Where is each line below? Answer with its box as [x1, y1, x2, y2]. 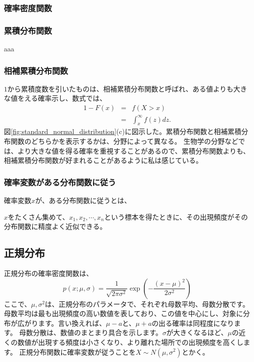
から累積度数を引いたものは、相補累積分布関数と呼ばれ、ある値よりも [7, 83, 233, 93]
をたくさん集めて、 [8, 211, 69, 222]
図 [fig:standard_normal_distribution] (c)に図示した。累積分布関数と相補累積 [4, 126, 241, 136]
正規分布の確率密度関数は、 [4, 268, 93, 278]
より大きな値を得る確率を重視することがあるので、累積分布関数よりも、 [17, 145, 250, 156]
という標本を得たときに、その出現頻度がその [104, 211, 248, 222]
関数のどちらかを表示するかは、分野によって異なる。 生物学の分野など [10, 136, 238, 146]
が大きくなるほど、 [166, 327, 228, 338]
